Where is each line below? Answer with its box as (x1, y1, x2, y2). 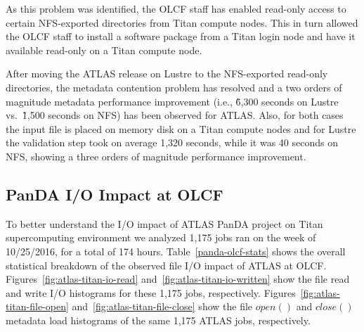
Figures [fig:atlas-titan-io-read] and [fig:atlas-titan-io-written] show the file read (6, 272, 350, 286)
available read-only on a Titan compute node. (6, 42, 202, 57)
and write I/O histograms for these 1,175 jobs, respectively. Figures (6, 285, 296, 300)
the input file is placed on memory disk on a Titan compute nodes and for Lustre (6, 121, 356, 136)
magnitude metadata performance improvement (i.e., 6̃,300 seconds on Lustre (6, 94, 339, 108)
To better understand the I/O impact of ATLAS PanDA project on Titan (6, 216, 323, 231)
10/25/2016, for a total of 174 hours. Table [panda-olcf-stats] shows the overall (6, 243, 346, 258)
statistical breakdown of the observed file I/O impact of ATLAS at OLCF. (6, 257, 327, 272)
